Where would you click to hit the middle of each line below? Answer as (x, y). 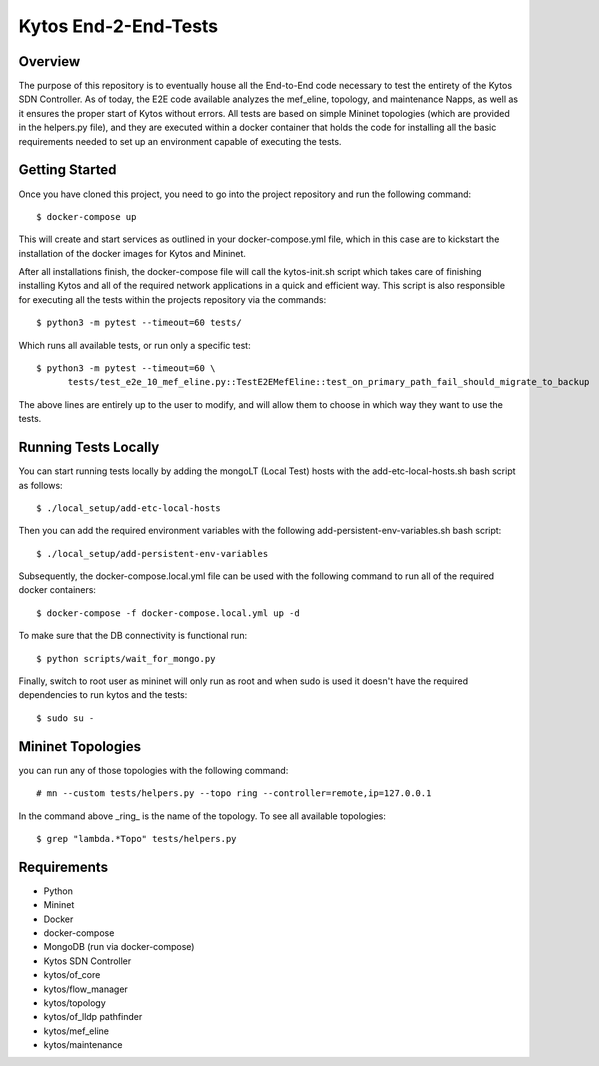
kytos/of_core (72, 975)
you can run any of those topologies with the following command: (153, 770)
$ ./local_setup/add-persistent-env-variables (152, 553)
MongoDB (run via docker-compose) (119, 947)
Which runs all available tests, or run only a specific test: (134, 345)
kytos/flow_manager (86, 989)
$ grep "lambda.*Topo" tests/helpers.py (136, 838)
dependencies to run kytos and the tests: (103, 695)
